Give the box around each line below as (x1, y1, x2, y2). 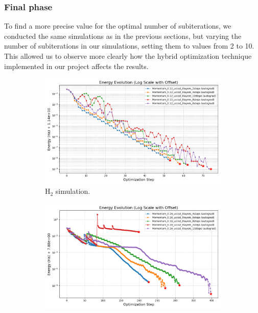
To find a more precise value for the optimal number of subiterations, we (4, 20, 231, 31)
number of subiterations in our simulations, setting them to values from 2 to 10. (4, 40, 254, 51)
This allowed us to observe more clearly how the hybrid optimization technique (4, 51, 252, 61)
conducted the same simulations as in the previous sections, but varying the (4, 30, 242, 41)
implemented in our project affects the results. (4, 60, 149, 71)
